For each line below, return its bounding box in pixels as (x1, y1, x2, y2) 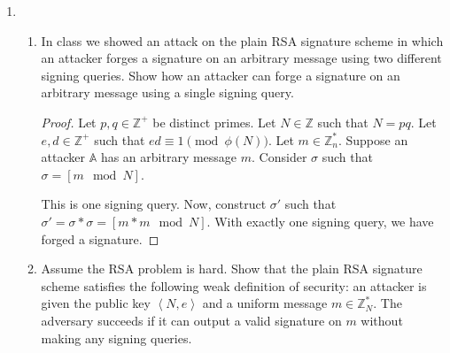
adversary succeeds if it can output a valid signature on (41, 311, 342, 329)
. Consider (252, 148, 307, 166)
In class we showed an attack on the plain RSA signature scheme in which (41, 31, 444, 50)
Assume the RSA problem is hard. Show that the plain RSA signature (41, 259, 423, 278)
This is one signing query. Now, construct (41, 195, 267, 213)
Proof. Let (41, 112, 97, 131)
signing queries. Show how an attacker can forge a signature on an (41, 65, 400, 84)
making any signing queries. (41, 328, 192, 347)
